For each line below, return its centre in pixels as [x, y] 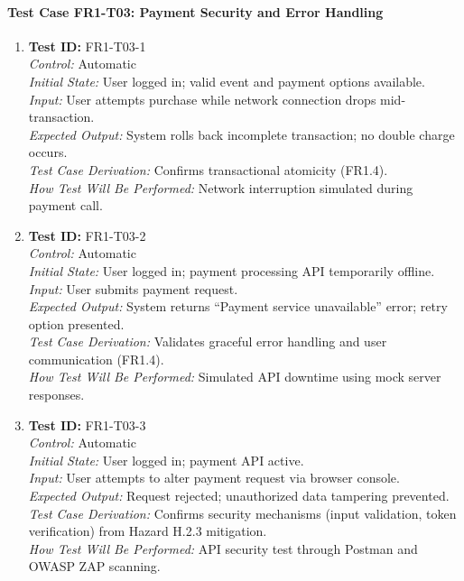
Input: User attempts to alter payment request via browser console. [214, 478]
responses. [56, 395]
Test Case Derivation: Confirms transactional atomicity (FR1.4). [208, 169]
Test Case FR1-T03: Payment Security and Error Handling [195, 11]
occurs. [48, 152]
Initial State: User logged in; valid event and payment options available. [227, 81]
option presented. [76, 323]
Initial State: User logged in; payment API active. [166, 460]
